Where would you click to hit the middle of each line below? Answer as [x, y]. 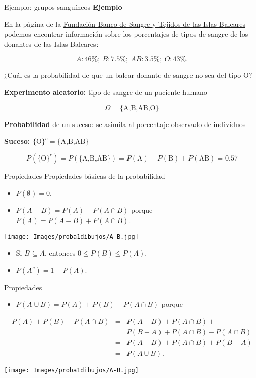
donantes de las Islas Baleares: [51, 43]
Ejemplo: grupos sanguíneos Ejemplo [63, 7]
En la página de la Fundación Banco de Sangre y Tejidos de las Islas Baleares [125, 24]
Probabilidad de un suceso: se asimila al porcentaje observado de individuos [125, 124]
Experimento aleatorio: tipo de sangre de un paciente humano [106, 92]
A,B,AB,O [140, 108]
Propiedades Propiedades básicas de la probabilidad [85, 176]
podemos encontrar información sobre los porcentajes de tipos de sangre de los [126, 34]
